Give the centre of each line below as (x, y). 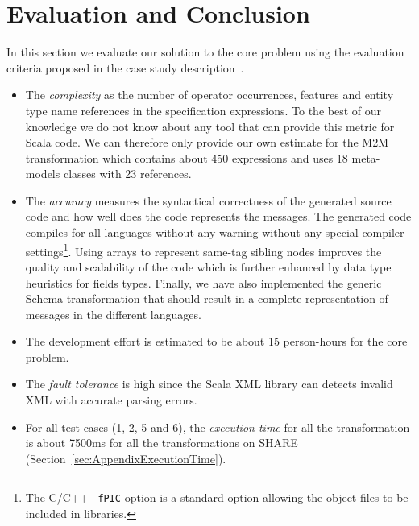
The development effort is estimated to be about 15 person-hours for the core (216, 341)
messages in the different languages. (113, 314)
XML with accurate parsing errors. (111, 400)
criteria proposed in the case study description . (125, 67)
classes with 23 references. (127, 174)
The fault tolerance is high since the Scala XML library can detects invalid (209, 384)
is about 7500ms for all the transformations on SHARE (162, 443)
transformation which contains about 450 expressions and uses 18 (187, 157)
